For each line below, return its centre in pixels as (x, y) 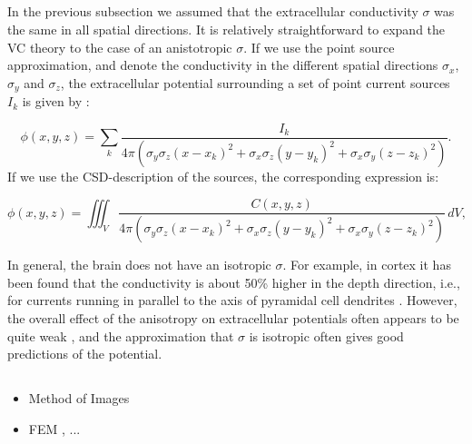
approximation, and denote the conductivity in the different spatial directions (223, 65)
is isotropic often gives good (326, 335)
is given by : (56, 101)
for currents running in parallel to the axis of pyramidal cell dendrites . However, (232, 300)
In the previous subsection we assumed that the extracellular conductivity (213, 11)
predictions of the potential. (85, 354)
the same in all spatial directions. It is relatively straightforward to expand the (226, 29)
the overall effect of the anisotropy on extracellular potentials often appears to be (233, 318)
